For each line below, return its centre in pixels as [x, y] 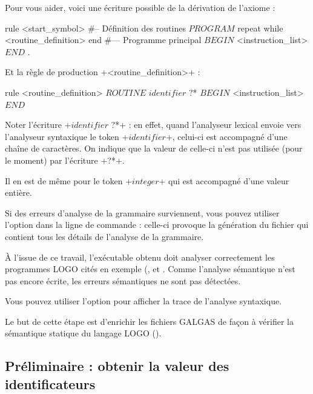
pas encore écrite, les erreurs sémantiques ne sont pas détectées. [123, 280]
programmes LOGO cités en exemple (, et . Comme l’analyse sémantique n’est [150, 269]
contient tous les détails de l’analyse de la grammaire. [104, 236]
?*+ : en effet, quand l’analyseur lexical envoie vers [206, 125]
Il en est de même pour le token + [69, 180]
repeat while [260, 28]
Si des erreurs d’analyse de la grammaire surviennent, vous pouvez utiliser [142, 212]
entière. [18, 192]
